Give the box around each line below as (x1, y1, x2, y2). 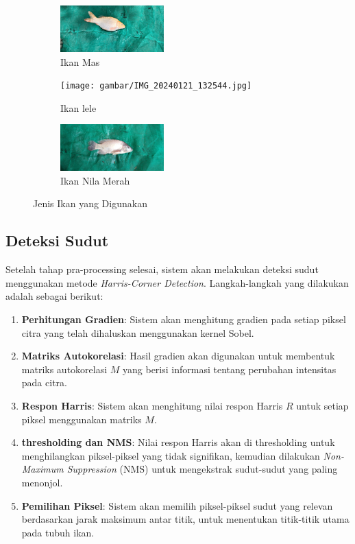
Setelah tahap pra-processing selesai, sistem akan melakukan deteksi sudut (5, 262, 319, 276)
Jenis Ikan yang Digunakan (33, 196, 147, 211)
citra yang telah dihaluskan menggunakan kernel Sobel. (21, 325, 254, 340)
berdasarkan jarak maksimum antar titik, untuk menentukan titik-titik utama (21, 512, 350, 526)
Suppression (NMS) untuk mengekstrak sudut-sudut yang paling (66, 462, 338, 476)
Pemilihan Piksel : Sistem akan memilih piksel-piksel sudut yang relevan (21, 498, 333, 512)
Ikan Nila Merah (60, 173, 130, 187)
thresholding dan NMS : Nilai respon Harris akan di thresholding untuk (21, 435, 335, 449)
